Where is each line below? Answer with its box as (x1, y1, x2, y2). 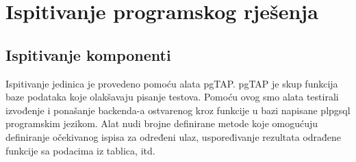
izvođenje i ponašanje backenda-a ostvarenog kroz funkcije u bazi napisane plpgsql (5, 103, 351, 117)
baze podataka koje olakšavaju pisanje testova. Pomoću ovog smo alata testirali (5, 90, 339, 104)
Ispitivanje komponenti (5, 44, 171, 65)
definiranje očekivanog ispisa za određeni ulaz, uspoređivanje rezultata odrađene (5, 129, 342, 144)
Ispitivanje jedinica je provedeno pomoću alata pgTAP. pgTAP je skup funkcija (5, 76, 338, 90)
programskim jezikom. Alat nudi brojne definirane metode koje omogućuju (5, 116, 318, 131)
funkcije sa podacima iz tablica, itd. (5, 143, 155, 157)
